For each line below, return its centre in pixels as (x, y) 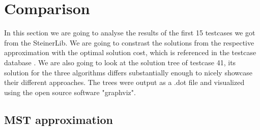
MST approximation (59, 119)
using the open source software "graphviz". (70, 92)
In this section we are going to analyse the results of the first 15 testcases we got (130, 33)
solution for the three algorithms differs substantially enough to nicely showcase (128, 72)
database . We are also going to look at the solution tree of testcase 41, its (120, 62)
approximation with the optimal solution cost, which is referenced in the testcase (130, 52)
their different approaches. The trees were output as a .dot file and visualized (124, 82)
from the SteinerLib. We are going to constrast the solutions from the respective (129, 42)
